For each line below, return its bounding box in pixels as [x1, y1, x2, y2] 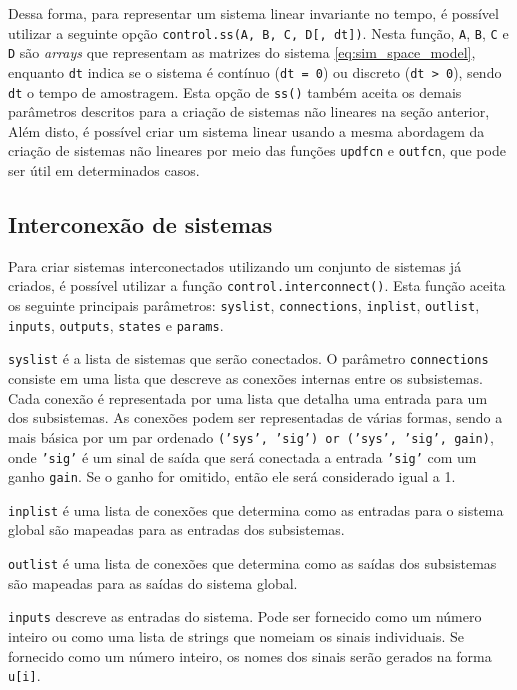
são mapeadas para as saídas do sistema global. [8, 572, 298, 593]
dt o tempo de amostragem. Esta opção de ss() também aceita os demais [8, 81, 462, 102]
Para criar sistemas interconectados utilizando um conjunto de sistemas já [8, 255, 462, 276]
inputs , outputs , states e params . [8, 314, 224, 335]
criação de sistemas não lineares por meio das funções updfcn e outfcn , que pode [8, 140, 506, 161]
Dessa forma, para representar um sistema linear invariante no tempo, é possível [8, 3, 499, 23]
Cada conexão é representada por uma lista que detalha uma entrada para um [8, 387, 488, 408]
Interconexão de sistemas [8, 209, 273, 240]
